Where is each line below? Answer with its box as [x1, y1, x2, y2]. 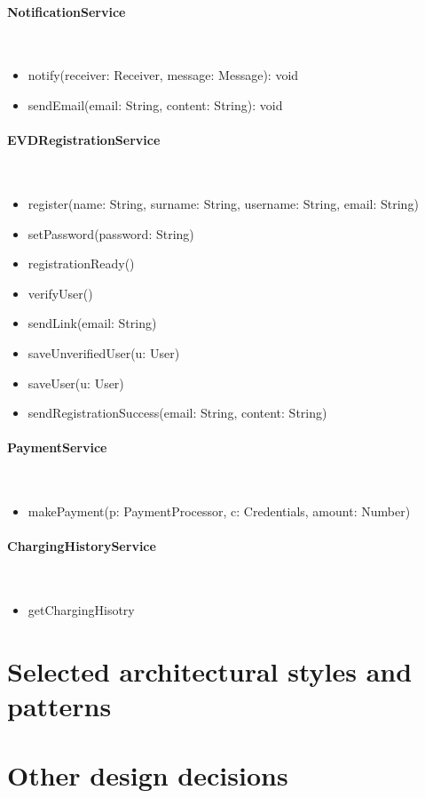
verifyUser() [28, 283, 93, 302]
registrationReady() [28, 254, 135, 273]
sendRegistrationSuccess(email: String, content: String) [28, 403, 327, 422]
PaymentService [7, 438, 107, 457]
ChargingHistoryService [7, 537, 156, 555]
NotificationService [7, 2, 126, 20]
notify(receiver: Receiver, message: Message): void [28, 66, 299, 84]
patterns [7, 688, 112, 724]
